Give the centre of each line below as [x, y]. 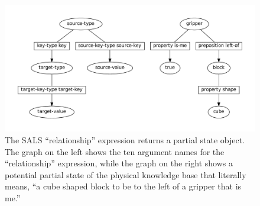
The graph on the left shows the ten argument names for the [115, 151]
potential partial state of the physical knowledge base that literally [126, 174]
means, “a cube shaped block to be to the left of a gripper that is [123, 186]
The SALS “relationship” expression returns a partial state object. [125, 140]
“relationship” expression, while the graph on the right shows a [119, 163]
